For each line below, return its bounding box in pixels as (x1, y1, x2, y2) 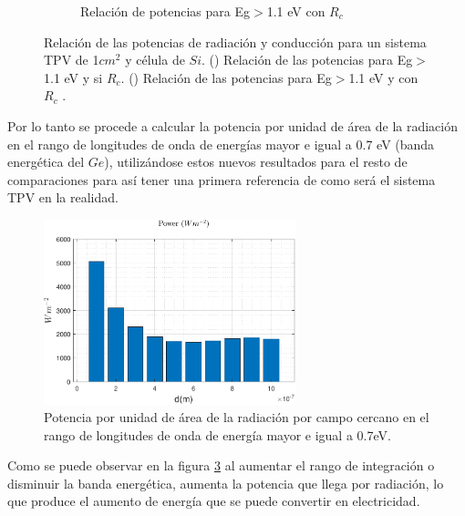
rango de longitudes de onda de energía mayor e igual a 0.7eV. (44, 425, 391, 444)
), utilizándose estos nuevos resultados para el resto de (104, 152, 408, 171)
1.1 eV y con (348, 67, 418, 87)
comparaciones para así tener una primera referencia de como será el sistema (7, 170, 436, 189)
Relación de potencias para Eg (80, 2, 251, 20)
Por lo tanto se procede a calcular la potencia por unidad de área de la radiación (7, 116, 459, 135)
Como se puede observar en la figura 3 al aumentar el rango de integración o (7, 456, 435, 475)
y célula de (125, 50, 185, 69)
